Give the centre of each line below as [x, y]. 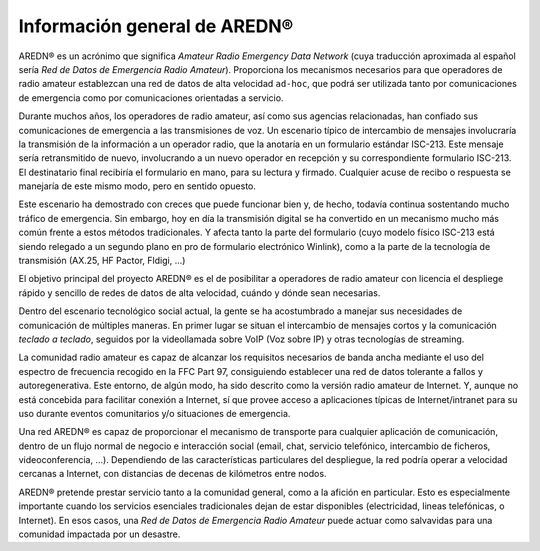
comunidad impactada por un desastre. [99, 534]
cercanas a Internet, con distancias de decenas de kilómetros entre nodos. [172, 474]
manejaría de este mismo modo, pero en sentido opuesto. [137, 186]
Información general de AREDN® [156, 26]
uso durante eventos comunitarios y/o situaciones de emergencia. [154, 413]
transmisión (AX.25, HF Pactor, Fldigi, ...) [102, 261]
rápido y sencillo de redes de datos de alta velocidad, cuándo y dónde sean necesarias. [199, 292]
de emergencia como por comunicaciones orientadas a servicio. [151, 97]
